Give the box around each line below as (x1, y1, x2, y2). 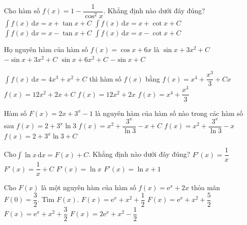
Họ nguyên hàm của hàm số (4, 44, 88, 55)
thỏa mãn (191, 182, 220, 193)
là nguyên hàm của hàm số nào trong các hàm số (95, 108, 243, 118)
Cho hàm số (4, 5, 40, 16)
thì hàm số (89, 73, 122, 84)
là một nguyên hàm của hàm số (41, 182, 136, 193)
